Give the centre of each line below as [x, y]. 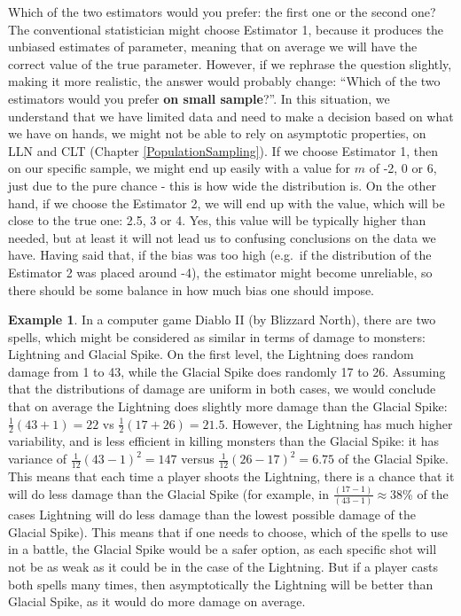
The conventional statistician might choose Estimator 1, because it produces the [226, 29]
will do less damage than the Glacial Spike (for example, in [168, 493]
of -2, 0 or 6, [403, 168]
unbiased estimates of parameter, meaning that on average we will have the [213, 47]
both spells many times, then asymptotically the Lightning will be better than [221, 584]
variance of [38, 459]
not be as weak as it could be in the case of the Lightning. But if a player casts [223, 566]
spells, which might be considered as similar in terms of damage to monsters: [217, 336]
